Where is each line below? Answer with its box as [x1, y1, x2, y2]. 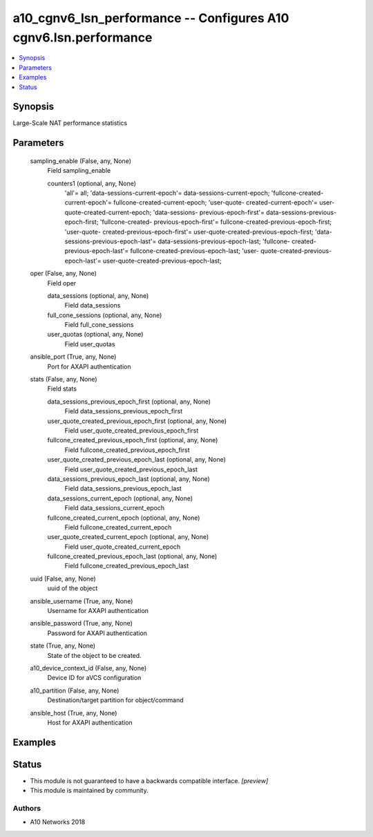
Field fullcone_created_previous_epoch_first [64, 446, 190, 454]
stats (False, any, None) [30, 375, 97, 384]
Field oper [47, 279, 77, 287]
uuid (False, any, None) [30, 574, 96, 583]
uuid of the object [47, 584, 98, 592]
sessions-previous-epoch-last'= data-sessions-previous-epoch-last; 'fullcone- [64, 237, 290, 245]
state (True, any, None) [30, 641, 96, 650]
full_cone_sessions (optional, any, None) [47, 311, 162, 319]
